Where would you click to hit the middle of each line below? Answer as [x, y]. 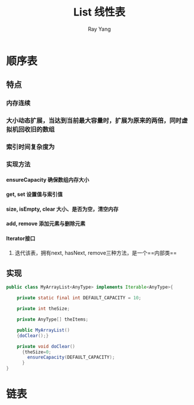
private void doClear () [46, 346]
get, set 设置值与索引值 [35, 194]
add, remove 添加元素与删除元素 [46, 224]
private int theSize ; [43, 309]
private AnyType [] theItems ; [53, 319]
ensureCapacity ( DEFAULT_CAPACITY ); [71, 357]
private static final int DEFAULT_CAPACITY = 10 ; [79, 298]
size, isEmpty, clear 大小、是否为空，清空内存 [62, 209]
